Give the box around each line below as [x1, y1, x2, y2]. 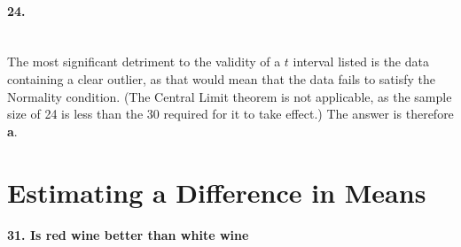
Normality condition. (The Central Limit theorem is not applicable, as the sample [7, 87, 452, 105]
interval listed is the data [293, 52, 429, 71]
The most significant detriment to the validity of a [7, 52, 281, 71]
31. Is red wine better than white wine [7, 226, 249, 244]
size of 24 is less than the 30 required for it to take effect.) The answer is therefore [7, 104, 454, 123]
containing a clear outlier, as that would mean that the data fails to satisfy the [7, 69, 435, 88]
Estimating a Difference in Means [7, 174, 426, 210]
